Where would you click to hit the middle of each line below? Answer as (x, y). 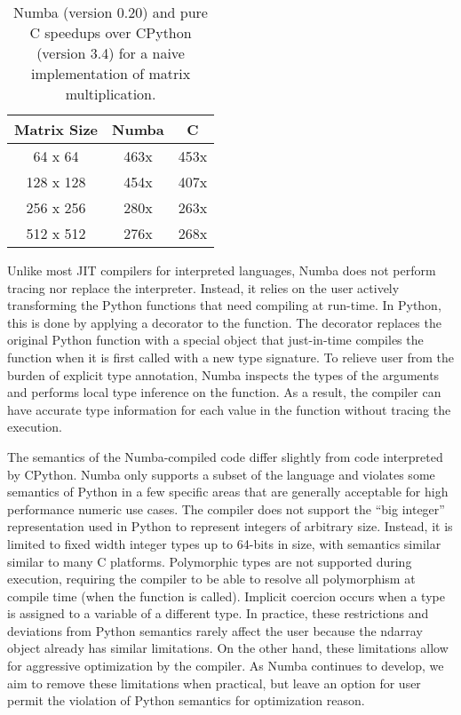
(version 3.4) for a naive (111, 53)
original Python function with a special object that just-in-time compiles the (215, 340)
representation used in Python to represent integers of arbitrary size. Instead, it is (230, 526)
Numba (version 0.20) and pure (111, 12)
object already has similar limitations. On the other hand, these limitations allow (228, 648)
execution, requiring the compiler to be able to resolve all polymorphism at (211, 579)
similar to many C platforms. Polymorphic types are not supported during (210, 561)
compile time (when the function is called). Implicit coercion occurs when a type (226, 596)
